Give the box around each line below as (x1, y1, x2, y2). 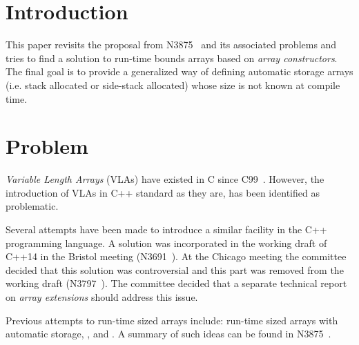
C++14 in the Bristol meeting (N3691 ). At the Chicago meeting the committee (6, 249, 347, 264)
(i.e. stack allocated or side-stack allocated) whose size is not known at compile (6, 77, 340, 92)
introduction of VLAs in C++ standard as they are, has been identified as (6, 185, 320, 199)
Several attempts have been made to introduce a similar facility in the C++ (6, 222, 327, 236)
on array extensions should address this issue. (6, 289, 198, 304)
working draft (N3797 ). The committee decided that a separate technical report (6, 276, 347, 290)
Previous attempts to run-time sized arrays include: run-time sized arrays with (6, 313, 338, 327)
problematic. (6, 199, 59, 213)
